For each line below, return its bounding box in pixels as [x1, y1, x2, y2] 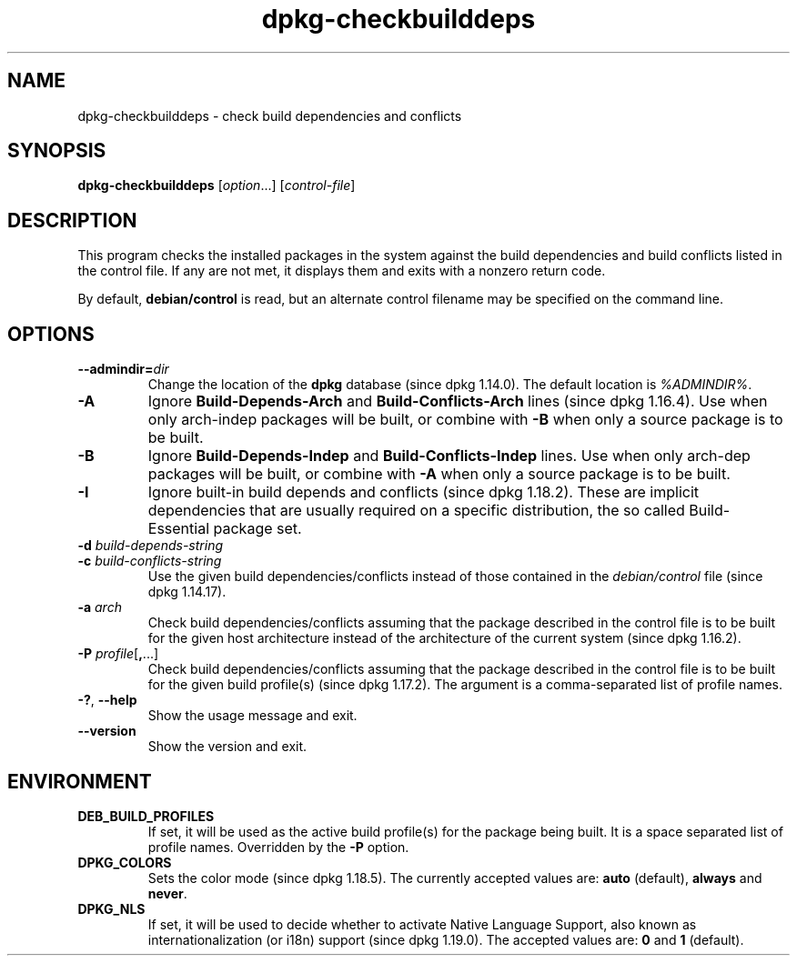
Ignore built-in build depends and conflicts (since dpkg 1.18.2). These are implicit [147, 483, 700, 502]
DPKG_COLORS [77, 854, 172, 870]
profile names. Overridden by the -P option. [147, 838, 409, 855]
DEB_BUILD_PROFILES [77, 808, 215, 824]
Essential [147, 519, 210, 538]
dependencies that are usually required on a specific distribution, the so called [147, 501, 685, 520]
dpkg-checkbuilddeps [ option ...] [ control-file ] [77, 177, 356, 194]
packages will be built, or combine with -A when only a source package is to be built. [147, 465, 731, 484]
